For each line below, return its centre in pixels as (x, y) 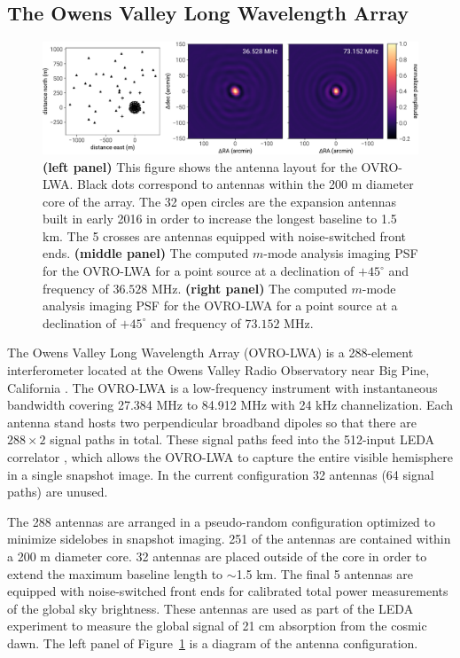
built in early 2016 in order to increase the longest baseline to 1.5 (220, 219)
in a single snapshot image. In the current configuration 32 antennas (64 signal (221, 474)
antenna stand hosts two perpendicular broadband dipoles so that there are (212, 422)
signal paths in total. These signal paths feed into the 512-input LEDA (242, 439)
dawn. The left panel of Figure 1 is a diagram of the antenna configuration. (213, 642)
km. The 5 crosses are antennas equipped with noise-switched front (225, 235)
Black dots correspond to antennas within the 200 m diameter (246, 184)
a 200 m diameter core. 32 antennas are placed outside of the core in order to (217, 556)
